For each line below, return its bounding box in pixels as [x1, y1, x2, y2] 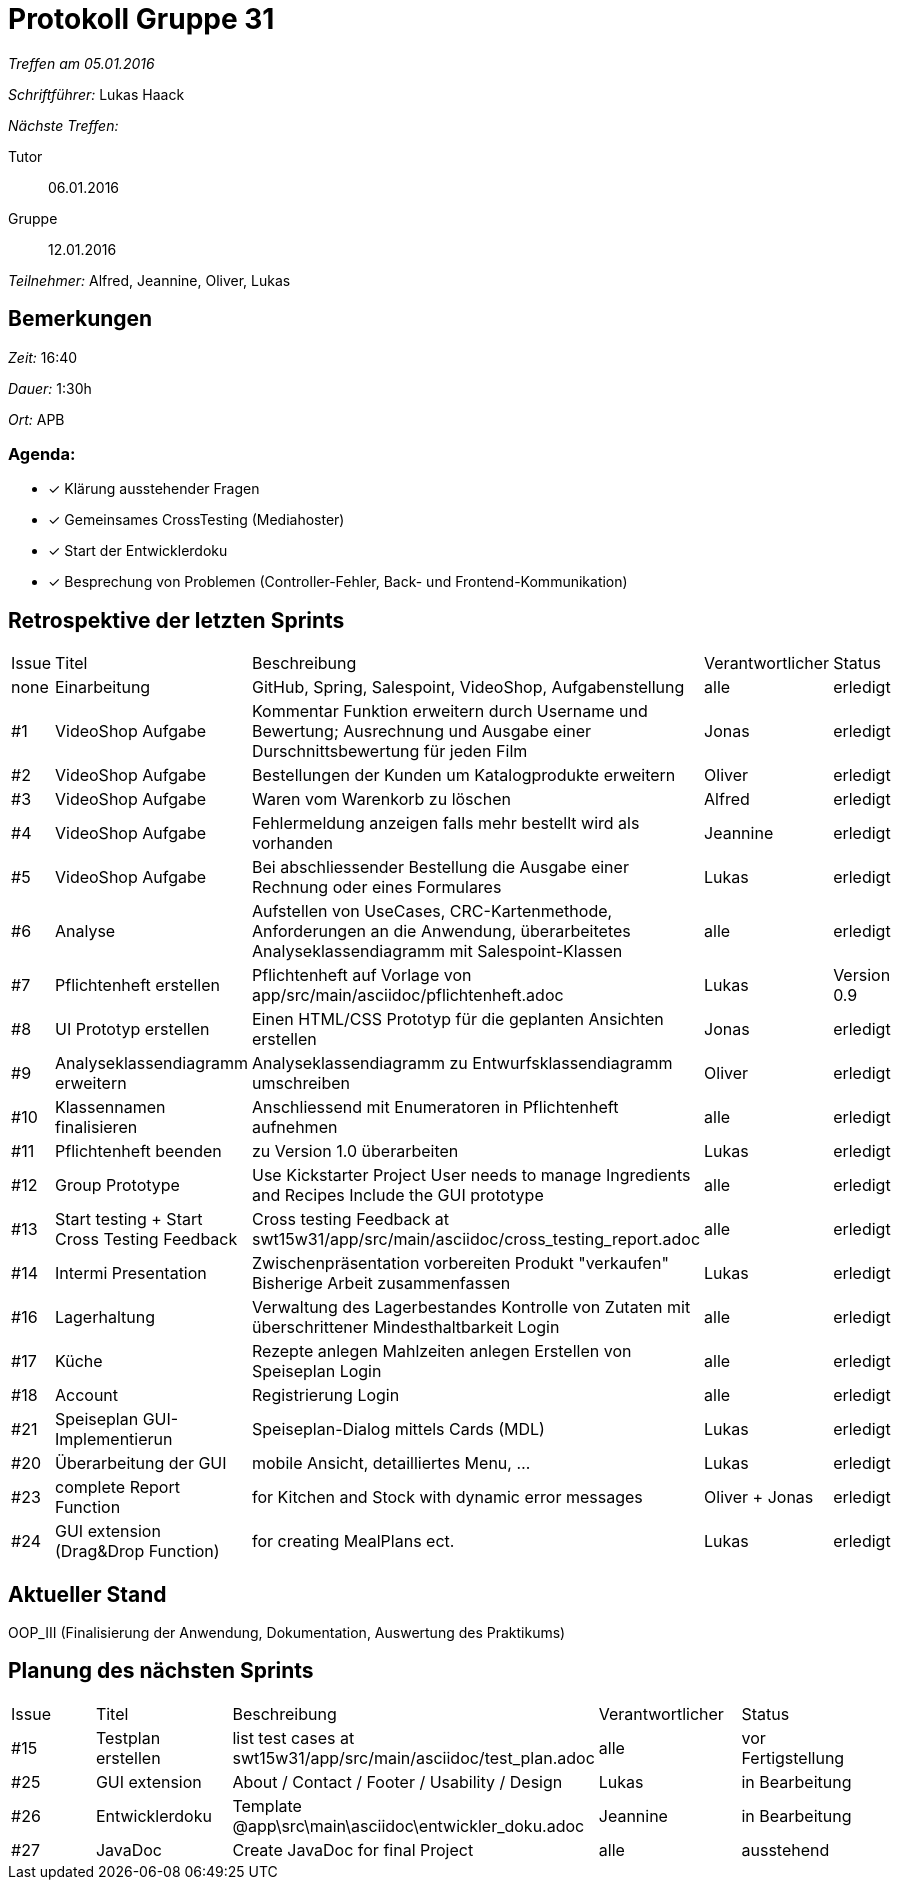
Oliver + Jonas [704, 1487, 814, 1508]
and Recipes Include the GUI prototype [252, 1185, 544, 1206]
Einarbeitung [54, 677, 151, 698]
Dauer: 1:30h [8, 379, 92, 397]
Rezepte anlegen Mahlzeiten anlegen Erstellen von [252, 1341, 632, 1362]
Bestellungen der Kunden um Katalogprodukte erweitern [252, 765, 676, 786]
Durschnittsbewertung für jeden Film [252, 741, 528, 762]
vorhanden [252, 833, 334, 854]
